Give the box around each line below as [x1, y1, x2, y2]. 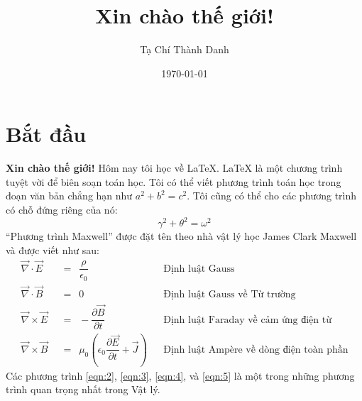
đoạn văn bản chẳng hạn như [6, 188, 133, 203]
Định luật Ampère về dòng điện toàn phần [163, 344, 349, 355]
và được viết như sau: [6, 242, 99, 257]
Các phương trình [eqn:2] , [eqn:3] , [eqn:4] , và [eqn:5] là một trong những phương [6, 368, 355, 383]
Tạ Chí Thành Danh [140, 42, 229, 57]
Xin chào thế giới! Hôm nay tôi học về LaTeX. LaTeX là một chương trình [6, 160, 343, 175]
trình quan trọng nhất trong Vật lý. [6, 382, 160, 397]
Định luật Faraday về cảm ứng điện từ [163, 314, 331, 325]
